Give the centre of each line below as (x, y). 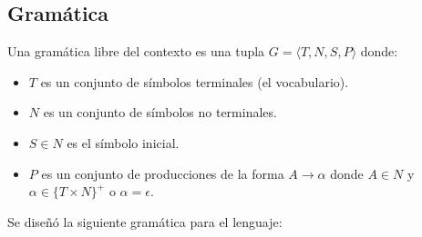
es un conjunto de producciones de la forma (163, 173)
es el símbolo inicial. (123, 142)
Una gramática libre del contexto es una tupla (136, 51)
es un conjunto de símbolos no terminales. (160, 112)
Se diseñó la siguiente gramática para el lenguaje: (145, 221)
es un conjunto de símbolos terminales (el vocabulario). (195, 81)
